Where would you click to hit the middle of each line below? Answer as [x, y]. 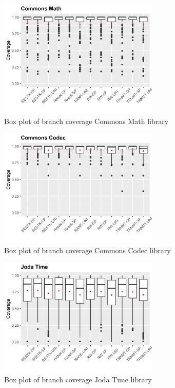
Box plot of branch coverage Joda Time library [78, 379]
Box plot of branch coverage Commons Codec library [87, 250]
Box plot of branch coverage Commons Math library [86, 121]
